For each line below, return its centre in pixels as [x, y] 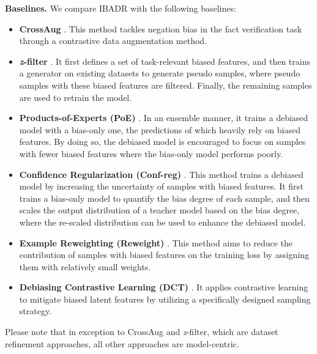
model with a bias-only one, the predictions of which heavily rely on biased [160, 129]
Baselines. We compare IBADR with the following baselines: [121, 8]
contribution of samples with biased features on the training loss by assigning [164, 255]
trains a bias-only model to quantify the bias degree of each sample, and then [164, 198]
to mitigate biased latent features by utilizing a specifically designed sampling [165, 299]
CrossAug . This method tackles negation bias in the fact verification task [161, 28]
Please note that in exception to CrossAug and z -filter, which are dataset [142, 332]
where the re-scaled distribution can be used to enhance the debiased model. [162, 222]
